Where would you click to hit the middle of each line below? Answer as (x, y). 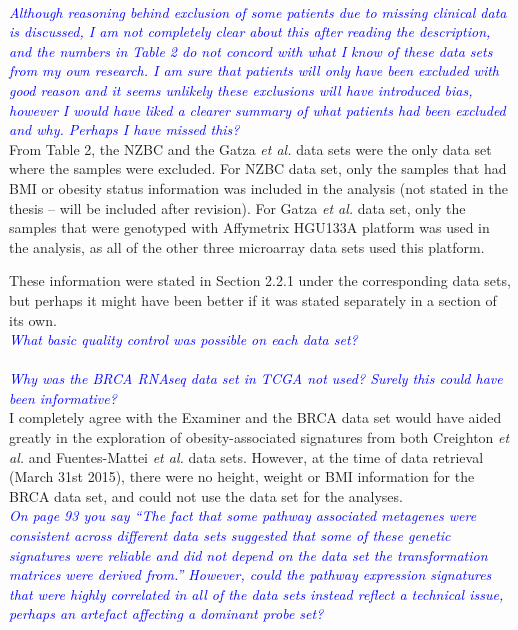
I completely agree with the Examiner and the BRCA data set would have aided (255, 417)
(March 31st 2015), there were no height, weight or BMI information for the (242, 476)
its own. (33, 319)
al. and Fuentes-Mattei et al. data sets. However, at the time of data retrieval (246, 456)
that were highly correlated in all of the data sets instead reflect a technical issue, (256, 593)
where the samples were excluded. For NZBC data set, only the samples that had (258, 168)
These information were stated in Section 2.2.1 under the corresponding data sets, (260, 280)
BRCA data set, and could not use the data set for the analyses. (206, 495)
